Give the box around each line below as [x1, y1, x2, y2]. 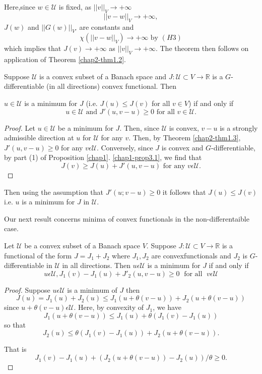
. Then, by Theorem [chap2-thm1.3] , [128, 132, 241, 143]
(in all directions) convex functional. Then [46, 81, 177, 91]
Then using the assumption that [4, 186, 104, 197]
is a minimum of [67, 284, 117, 295]
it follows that [162, 186, 206, 197]
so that [4, 319, 26, 330]
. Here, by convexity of [74, 302, 144, 312]
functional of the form [4, 250, 72, 260]
